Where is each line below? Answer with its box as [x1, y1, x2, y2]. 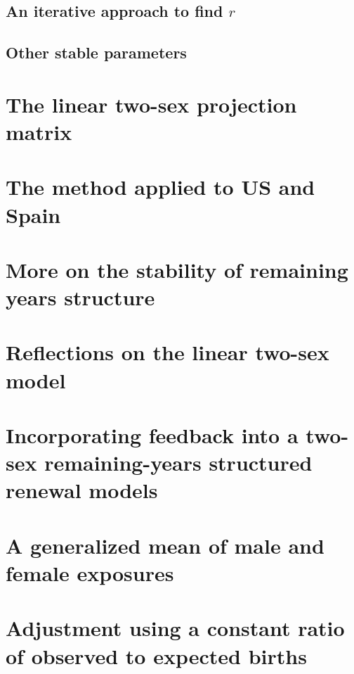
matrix [6, 117, 72, 146]
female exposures [6, 558, 174, 587]
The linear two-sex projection [6, 89, 297, 118]
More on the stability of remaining [6, 255, 348, 284]
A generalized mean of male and [6, 530, 324, 559]
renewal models [6, 476, 158, 504]
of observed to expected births [6, 641, 307, 670]
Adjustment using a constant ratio [6, 613, 345, 642]
